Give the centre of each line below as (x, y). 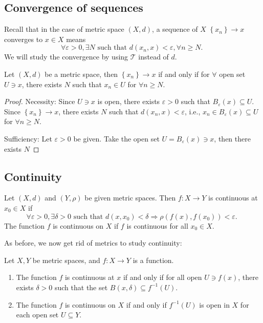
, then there (232, 138)
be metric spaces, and (66, 260)
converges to (24, 39)
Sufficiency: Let (28, 138)
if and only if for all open (162, 277)
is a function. (153, 260)
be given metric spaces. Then (130, 198)
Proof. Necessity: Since (40, 101)
